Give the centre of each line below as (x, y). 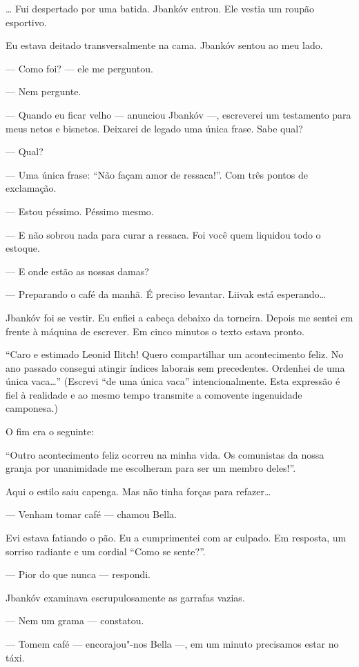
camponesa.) (32, 408)
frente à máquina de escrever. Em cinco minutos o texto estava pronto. (155, 331)
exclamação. (31, 188)
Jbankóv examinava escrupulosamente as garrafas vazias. (125, 597)
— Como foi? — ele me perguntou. (79, 68)
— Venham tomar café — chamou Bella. (91, 514)
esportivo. (26, 22)
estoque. (23, 248)
